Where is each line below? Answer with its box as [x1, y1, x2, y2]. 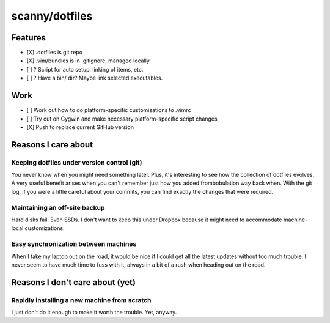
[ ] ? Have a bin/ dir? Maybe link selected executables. [26, 74, 163, 82]
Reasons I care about [11, 139, 94, 150]
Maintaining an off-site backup [11, 203, 105, 212]
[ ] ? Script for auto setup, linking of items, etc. [26, 65, 144, 73]
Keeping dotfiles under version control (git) [11, 158, 142, 166]
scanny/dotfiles [11, 9, 93, 23]
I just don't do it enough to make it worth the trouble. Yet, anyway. [11, 309, 177, 316]
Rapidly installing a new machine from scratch [11, 295, 152, 304]
